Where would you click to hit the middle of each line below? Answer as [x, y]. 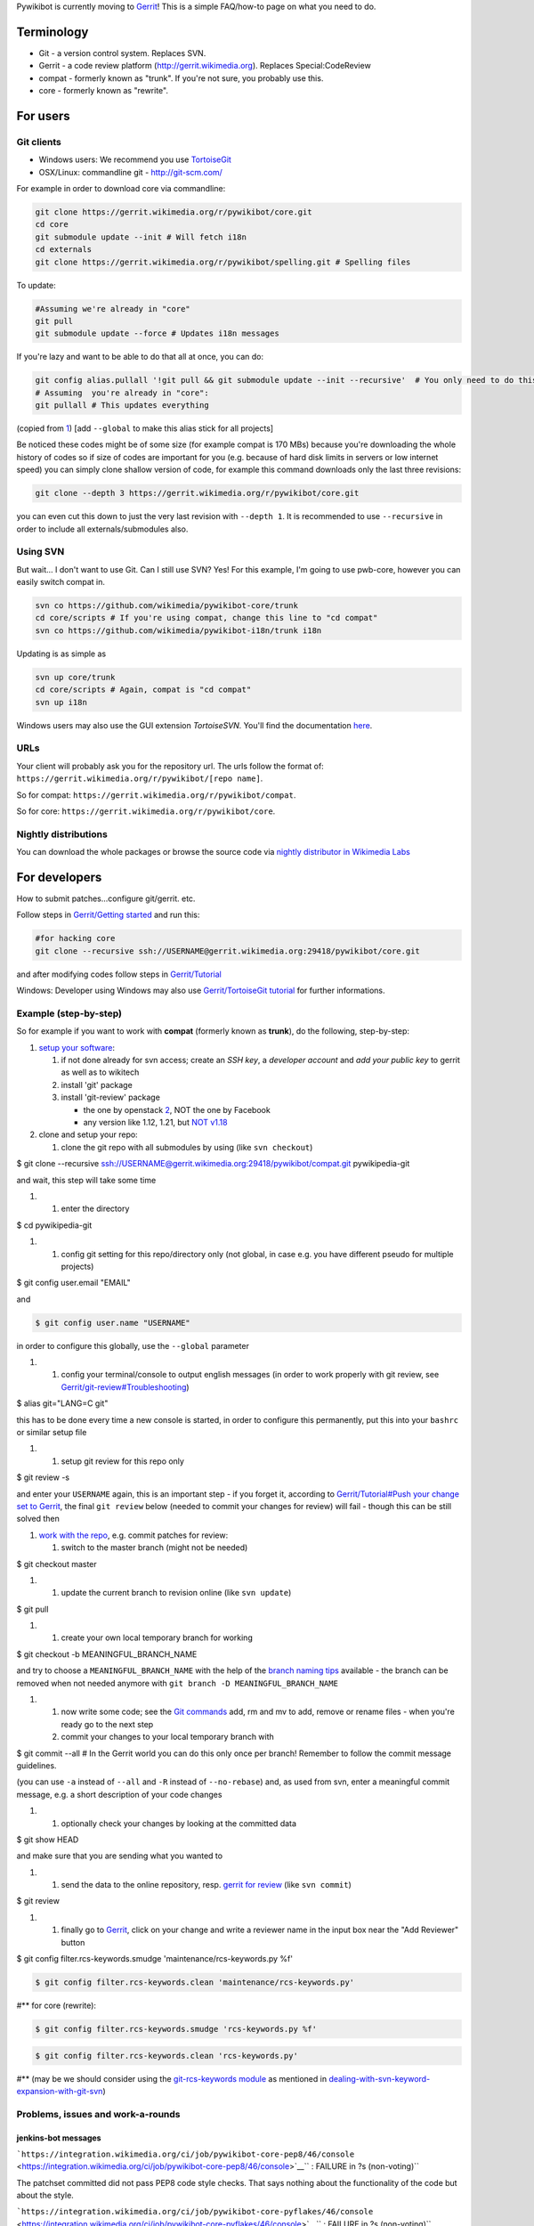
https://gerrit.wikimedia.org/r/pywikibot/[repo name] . [140, 778]
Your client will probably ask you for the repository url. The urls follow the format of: [170, 766]
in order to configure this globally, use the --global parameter [133, 1345]
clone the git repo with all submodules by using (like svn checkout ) [187, 1147]
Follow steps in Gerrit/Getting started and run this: [108, 915]
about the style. [45, 2196]
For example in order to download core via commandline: [121, 189]
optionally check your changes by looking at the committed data [179, 1823]
